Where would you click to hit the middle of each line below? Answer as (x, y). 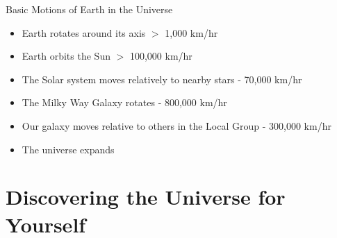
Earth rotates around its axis (84, 32)
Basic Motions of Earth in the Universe (89, 9)
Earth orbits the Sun (66, 56)
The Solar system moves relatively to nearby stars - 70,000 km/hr (162, 79)
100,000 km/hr (161, 56)
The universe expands (68, 149)
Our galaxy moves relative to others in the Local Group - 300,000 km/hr (176, 125)
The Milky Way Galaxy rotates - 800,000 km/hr (124, 102)
